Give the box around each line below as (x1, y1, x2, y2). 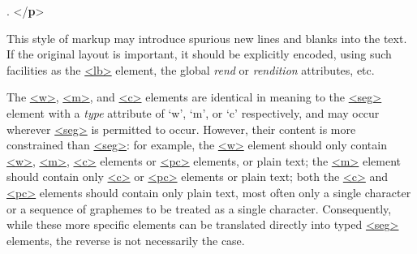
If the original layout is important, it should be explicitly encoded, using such (6, 45, 392, 62)
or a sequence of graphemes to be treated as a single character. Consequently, (6, 200, 392, 217)
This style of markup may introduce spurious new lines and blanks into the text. (6, 29, 407, 46)
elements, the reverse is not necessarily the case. (6, 231, 245, 248)
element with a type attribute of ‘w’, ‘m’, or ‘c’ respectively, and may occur (6, 104, 380, 121)
